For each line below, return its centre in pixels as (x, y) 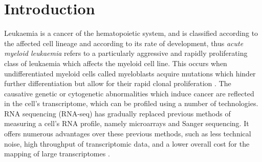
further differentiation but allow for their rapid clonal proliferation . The (118, 83)
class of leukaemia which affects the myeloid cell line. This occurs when (116, 63)
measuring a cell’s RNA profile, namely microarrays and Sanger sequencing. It (127, 123)
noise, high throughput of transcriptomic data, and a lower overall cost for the (127, 143)
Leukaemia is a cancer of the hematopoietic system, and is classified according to (131, 33)
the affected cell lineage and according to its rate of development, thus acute (124, 43)
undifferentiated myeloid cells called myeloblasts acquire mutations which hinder (130, 73)
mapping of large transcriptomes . (57, 154)
